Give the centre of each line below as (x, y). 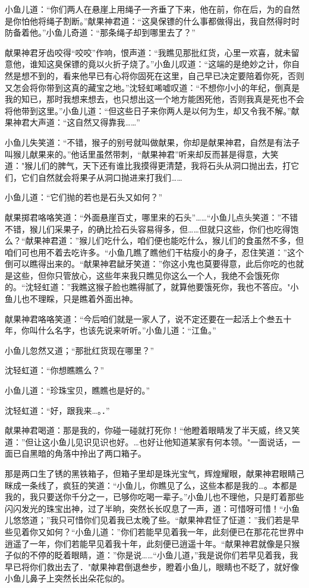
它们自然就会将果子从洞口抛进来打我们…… (102, 177)
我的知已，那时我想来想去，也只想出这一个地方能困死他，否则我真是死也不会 (154, 99)
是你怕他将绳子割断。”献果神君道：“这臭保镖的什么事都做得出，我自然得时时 (152, 21)
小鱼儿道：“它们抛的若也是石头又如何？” (84, 197)
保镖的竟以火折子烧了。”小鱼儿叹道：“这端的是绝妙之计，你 (177, 64)
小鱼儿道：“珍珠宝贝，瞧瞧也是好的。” (78, 390)
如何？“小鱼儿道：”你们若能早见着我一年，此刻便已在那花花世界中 (175, 531)
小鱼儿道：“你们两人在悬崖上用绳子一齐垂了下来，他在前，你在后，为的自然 (152, 9)
